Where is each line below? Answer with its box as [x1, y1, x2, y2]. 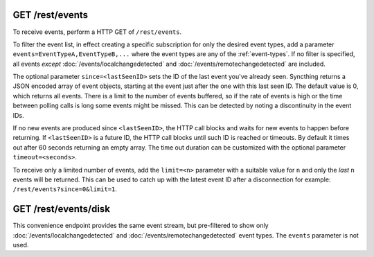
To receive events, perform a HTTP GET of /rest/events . [12, 28, 182, 36]
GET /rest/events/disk [12, 203, 111, 215]
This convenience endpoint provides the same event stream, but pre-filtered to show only [12, 222, 269, 230]
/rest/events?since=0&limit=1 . [12, 185, 118, 193]
